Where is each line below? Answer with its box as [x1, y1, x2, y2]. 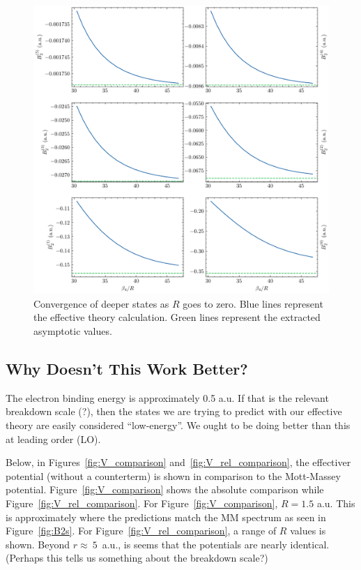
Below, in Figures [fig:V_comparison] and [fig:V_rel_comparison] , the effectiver [6, 455, 351, 470]
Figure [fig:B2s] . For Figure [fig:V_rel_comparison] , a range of [6, 523, 277, 538]
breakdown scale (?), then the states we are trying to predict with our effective [6, 404, 342, 419]
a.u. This [316, 495, 355, 510]
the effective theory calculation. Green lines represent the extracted [33, 310, 321, 324]
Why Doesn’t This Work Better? [6, 358, 248, 379]
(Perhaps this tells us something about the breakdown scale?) [6, 550, 268, 565]
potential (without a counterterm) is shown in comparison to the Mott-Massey [6, 468, 341, 483]
